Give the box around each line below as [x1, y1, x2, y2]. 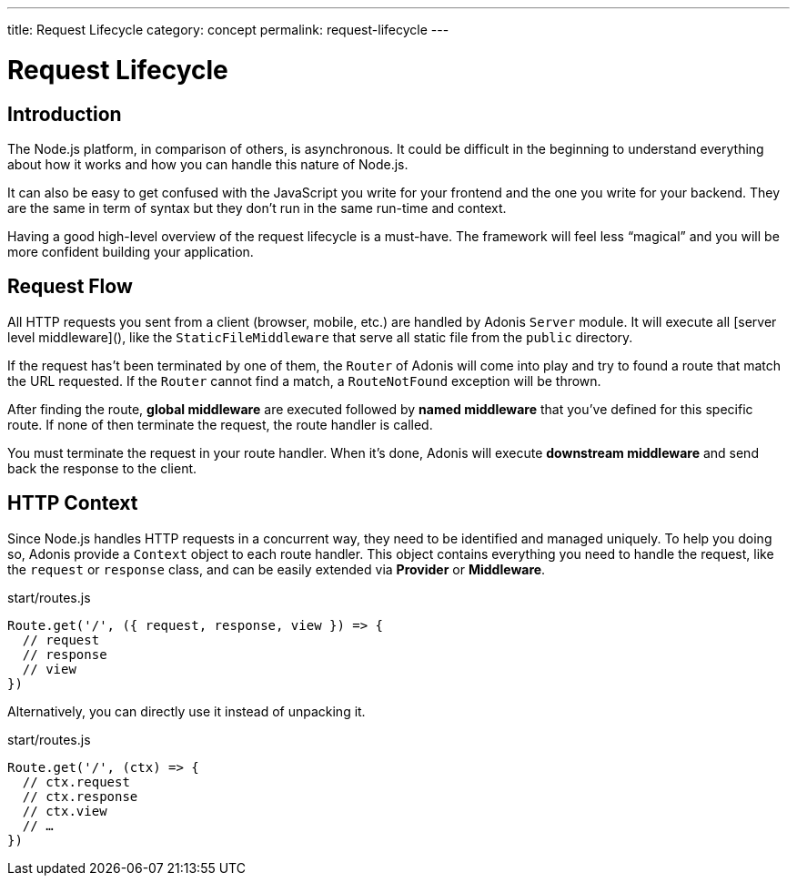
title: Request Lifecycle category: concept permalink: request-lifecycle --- [7, 22, 449, 37]
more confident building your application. [7, 243, 254, 259]
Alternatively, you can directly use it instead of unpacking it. [7, 703, 366, 719]
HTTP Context [7, 492, 138, 515]
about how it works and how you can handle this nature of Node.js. [7, 156, 409, 172]
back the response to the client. [7, 460, 197, 476]
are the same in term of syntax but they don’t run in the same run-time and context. [7, 199, 507, 216]
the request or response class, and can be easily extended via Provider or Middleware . [7, 561, 546, 577]
